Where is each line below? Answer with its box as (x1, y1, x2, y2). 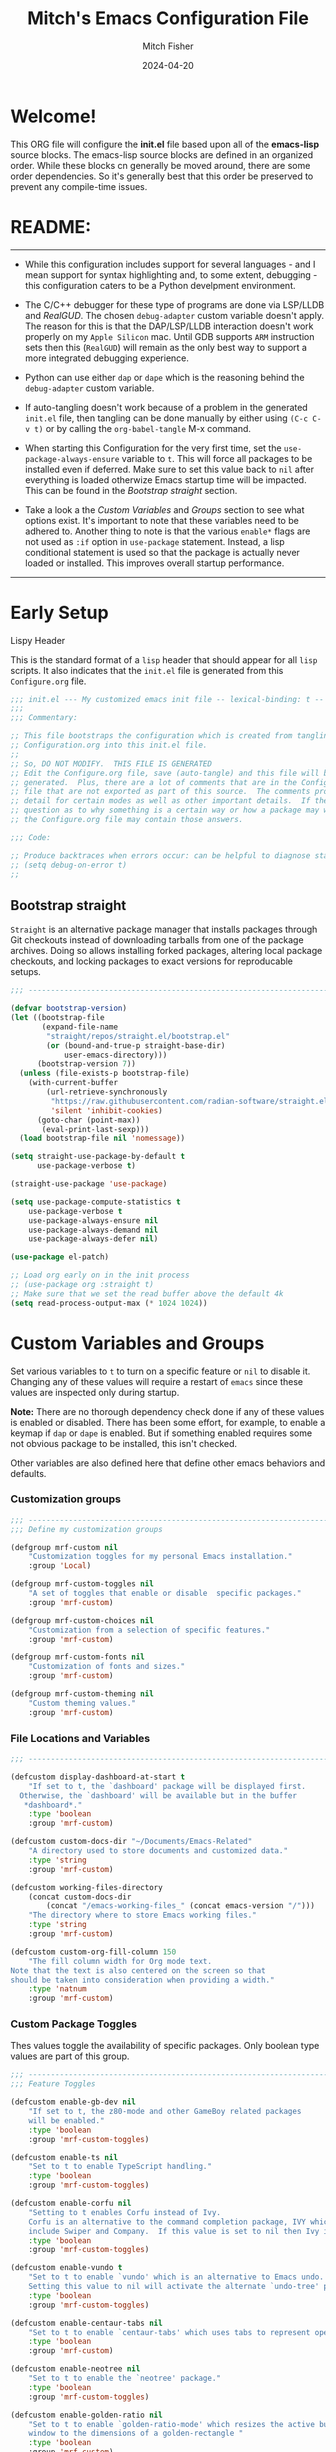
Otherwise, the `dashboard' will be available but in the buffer (19, 1790, 298, 1801)
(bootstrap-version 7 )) (36, 1059, 137, 1069)
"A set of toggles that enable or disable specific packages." (28, 1588, 302, 1599)
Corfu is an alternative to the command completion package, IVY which (28, 2217, 333, 2227)
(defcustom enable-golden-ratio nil (10, 2410, 163, 2420)
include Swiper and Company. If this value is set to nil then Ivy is (28, 2226, 333, 2236)
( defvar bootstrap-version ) (10, 1003, 128, 1014)
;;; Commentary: (10, 713, 78, 723)
